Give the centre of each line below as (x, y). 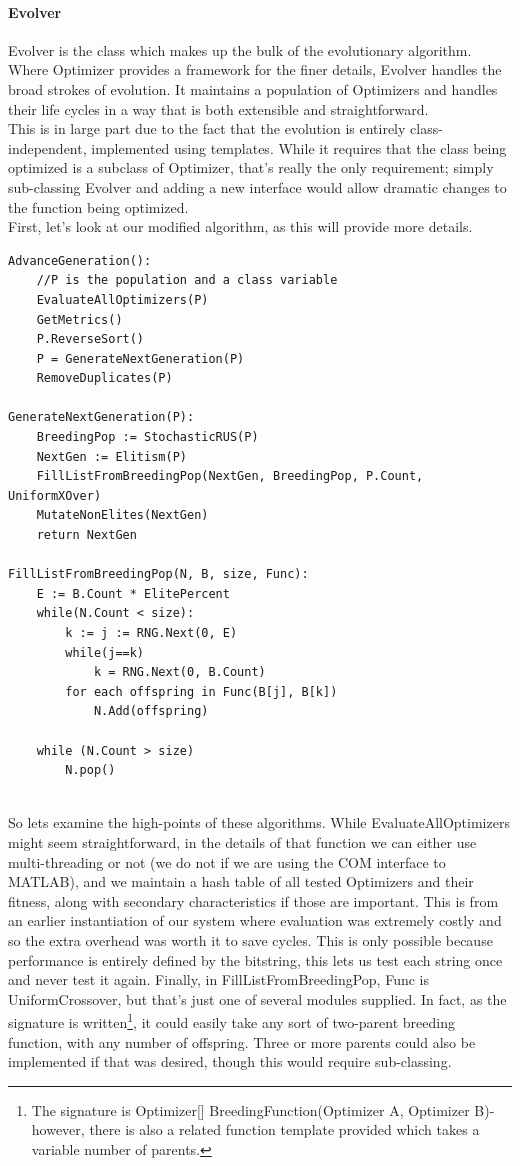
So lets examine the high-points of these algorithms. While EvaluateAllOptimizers (259, 822)
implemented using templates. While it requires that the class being (299, 147)
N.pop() (90, 770)
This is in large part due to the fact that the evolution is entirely (207, 128)
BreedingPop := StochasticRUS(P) (147, 437)
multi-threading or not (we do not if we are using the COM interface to (227, 861)
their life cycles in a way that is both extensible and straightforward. (218, 108)
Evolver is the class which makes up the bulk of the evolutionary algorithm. (240, 49)
